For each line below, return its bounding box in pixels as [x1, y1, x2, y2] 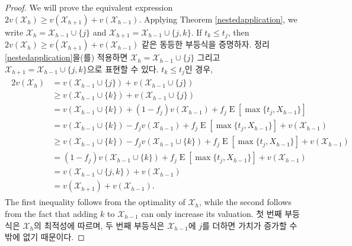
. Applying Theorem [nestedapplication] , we [139, 12, 297, 25]
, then [228, 25, 249, 38]
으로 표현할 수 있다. [87, 62, 159, 75]
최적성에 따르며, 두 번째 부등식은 [44, 219, 165, 231]
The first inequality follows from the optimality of [5, 196, 185, 208]
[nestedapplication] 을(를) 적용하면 [5, 51, 128, 63]
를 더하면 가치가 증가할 [202, 219, 287, 231]
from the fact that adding [5, 207, 98, 219]
